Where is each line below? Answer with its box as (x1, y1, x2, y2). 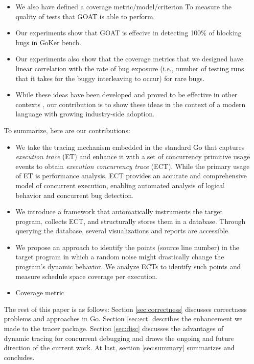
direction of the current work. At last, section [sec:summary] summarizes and (4, 342, 235, 353)
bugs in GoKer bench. (15, 37, 81, 47)
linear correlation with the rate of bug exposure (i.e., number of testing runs (15, 63, 244, 73)
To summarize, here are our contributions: (4, 125, 130, 135)
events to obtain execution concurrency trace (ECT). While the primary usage (15, 161, 250, 171)
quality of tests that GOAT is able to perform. (15, 11, 155, 21)
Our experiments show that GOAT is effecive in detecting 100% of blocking (15, 28, 242, 38)
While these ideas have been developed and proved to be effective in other (15, 89, 238, 100)
